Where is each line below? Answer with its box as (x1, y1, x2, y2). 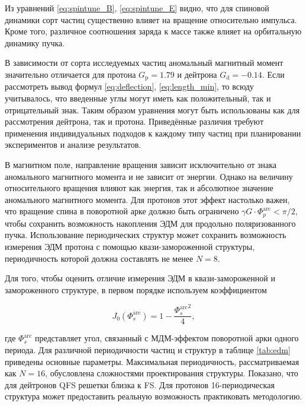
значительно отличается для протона (5, 68, 136, 80)
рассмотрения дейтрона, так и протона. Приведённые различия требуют (5, 115, 264, 128)
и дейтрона (177, 68, 217, 80)
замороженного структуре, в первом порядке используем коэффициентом (5, 283, 267, 296)
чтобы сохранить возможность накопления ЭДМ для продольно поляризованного (5, 217, 296, 229)
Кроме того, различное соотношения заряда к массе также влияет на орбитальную (5, 25, 302, 37)
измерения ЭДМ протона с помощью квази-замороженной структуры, (5, 240, 255, 252)
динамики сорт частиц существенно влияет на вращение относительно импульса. (5, 13, 297, 26)
